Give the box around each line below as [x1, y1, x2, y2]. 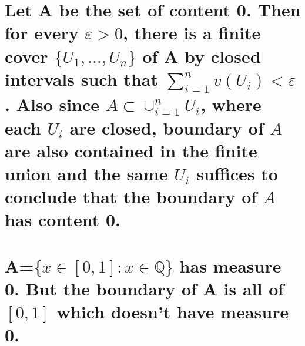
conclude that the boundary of [5, 184, 257, 209]
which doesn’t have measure [56, 300, 289, 324]
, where [200, 92, 262, 116]
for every [5, 21, 79, 45]
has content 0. [5, 207, 120, 231]
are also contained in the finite [5, 138, 257, 162]
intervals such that [5, 66, 158, 90]
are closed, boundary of [69, 115, 264, 139]
